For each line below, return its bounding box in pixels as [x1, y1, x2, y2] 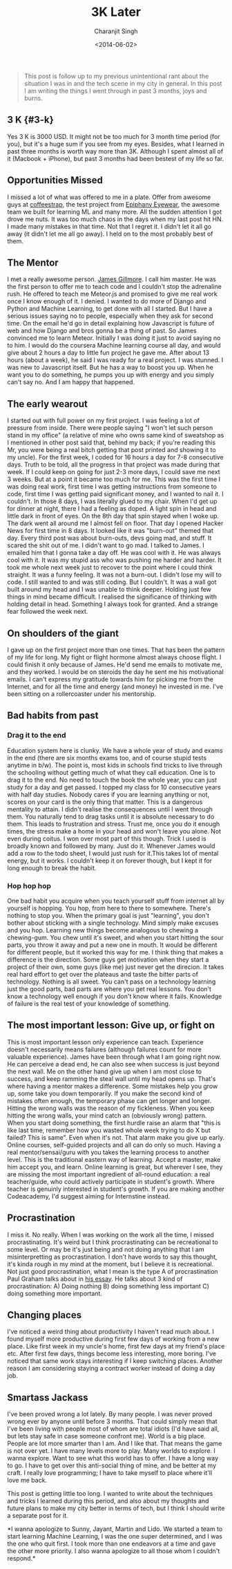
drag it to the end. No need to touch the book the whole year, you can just [7, 776, 217, 784]
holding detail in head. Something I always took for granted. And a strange [7, 600, 219, 608]
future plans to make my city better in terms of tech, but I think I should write [7, 1504, 225, 1512]
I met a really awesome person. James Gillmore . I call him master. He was [7, 275, 216, 283]
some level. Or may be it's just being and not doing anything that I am [7, 1245, 204, 1253]
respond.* [7, 1554, 36, 1563]
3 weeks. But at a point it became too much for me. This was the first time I [7, 475, 221, 484]
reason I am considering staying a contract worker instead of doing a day [7, 1364, 215, 1373]
